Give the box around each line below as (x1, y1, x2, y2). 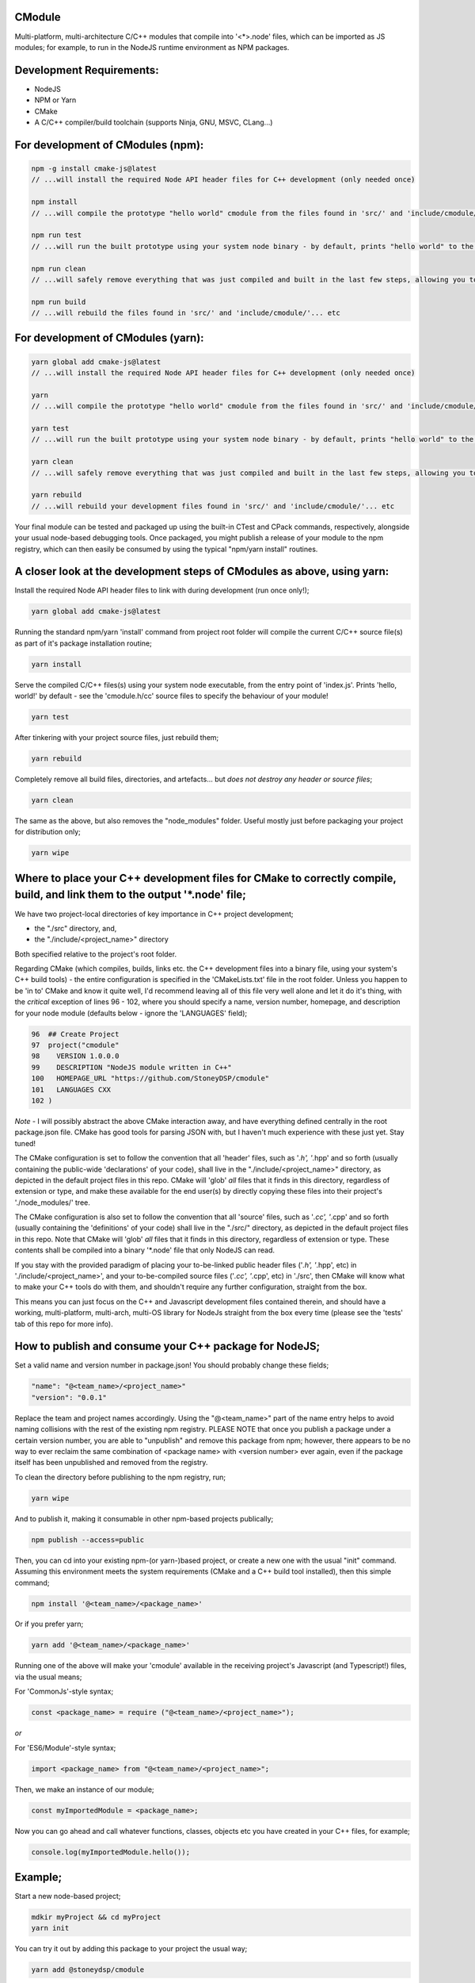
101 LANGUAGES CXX (31, 1085, 111, 1094)
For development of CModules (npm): (14, 138, 204, 152)
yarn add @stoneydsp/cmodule (31, 1966, 145, 1974)
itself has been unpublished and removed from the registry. (14, 1458, 208, 1467)
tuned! (14, 1138, 36, 1148)
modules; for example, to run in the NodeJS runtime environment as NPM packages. (14, 42, 290, 52)
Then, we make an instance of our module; (14, 1785, 154, 1794)
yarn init (31, 1924, 70, 1933)
